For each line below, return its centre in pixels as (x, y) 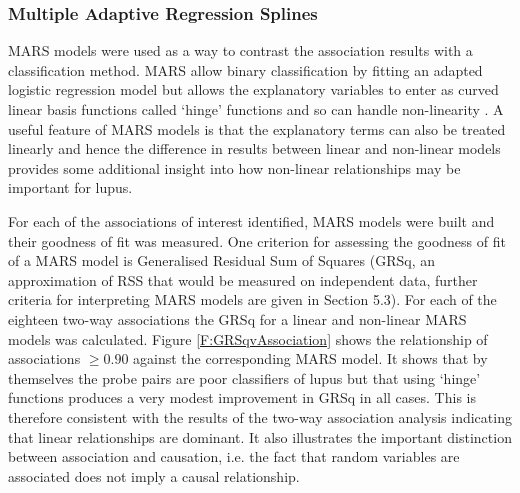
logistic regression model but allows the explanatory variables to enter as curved (253, 89)
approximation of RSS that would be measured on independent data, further (243, 279)
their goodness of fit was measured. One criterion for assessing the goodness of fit (257, 240)
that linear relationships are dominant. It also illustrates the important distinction (260, 436)
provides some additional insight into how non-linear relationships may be (234, 167)
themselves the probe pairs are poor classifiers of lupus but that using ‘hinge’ (244, 377)
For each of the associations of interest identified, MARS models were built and (251, 220)
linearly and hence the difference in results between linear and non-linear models (254, 148)
